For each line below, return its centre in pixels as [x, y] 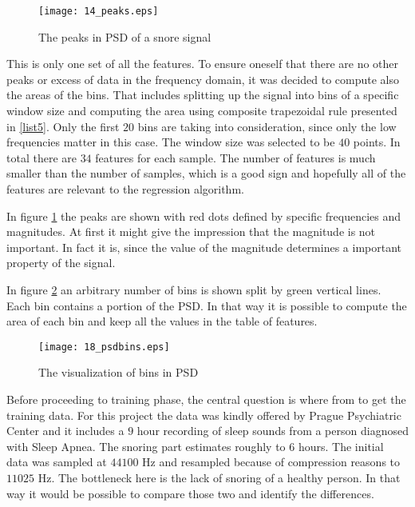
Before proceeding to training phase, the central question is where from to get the [206, 399]
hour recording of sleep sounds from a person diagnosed [273, 431]
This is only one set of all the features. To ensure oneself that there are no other [203, 64]
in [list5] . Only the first [63, 126]
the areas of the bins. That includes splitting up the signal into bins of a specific [203, 95]
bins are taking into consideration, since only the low [267, 126]
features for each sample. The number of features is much [235, 157]
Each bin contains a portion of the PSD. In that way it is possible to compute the [207, 305]
